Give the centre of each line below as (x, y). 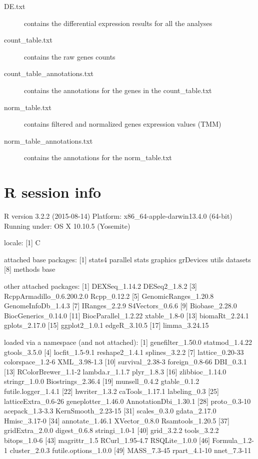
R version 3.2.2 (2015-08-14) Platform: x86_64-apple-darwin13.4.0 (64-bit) (118, 216)
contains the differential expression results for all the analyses (118, 23)
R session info (53, 192)
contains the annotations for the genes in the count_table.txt (118, 90)
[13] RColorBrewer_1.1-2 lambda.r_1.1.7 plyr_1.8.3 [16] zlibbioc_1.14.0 (115, 371)
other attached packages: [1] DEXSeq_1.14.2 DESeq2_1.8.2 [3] (100, 286)
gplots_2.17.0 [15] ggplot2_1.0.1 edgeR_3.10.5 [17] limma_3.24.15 (106, 325)
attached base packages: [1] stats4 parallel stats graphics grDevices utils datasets (127, 259)
